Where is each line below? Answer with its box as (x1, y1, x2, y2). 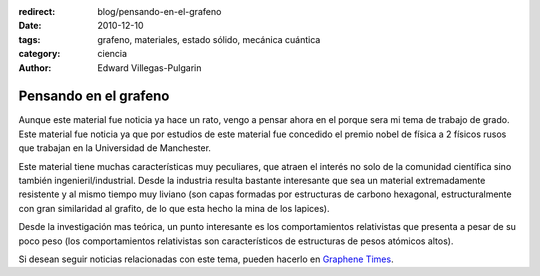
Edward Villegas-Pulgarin (97, 61, 202, 74)
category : (18, 48, 61, 60)
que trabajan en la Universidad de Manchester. (18, 142, 212, 154)
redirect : (18, 6, 56, 17)
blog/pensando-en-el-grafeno (97, 6, 222, 17)
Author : (18, 61, 52, 74)
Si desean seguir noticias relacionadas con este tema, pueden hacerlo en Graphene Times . (18, 253, 394, 265)
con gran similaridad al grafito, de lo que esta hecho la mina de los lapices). (18, 202, 330, 214)
